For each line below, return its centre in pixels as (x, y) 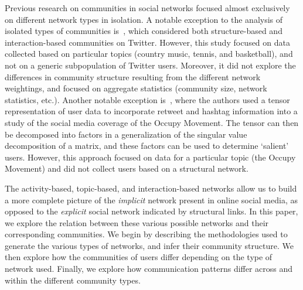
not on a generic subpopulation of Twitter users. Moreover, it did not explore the (150, 65)
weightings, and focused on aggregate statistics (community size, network (136, 88)
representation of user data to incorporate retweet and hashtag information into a (151, 111)
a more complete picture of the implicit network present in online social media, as (151, 199)
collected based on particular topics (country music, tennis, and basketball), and (149, 54)
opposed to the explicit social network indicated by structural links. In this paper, (151, 211)
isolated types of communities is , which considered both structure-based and (144, 31)
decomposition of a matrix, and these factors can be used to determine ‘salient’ (147, 146)
